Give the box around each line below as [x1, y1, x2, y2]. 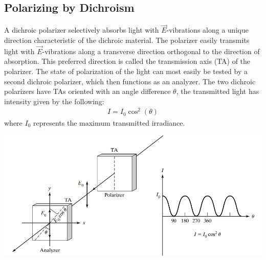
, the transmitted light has [176, 86, 259, 97]
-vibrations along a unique [166, 25, 249, 35]
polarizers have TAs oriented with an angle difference [4, 86, 171, 97]
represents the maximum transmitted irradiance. [33, 117, 185, 128]
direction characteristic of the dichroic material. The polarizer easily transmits [4, 35, 250, 45]
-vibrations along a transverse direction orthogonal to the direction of [42, 45, 260, 56]
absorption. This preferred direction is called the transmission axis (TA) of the [4, 56, 251, 66]
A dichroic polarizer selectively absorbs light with [4, 25, 159, 35]
